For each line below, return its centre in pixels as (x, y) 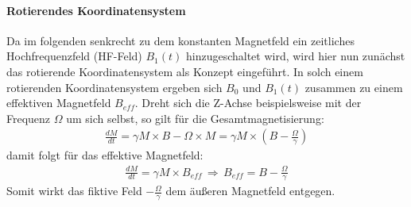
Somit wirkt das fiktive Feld (74, 191)
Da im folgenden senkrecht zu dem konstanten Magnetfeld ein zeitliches (180, 40)
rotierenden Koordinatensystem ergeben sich (114, 87)
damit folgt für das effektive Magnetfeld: (105, 155)
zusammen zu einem (354, 87)
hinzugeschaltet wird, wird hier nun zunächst (295, 56)
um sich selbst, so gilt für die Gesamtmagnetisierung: (195, 118)
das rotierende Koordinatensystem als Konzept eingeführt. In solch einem (185, 71)
